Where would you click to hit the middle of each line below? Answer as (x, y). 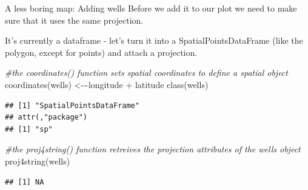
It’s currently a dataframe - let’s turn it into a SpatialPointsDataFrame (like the (154, 40)
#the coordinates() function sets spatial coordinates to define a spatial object (146, 73)
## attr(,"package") (46, 117)
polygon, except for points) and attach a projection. (101, 52)
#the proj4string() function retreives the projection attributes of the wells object (153, 149)
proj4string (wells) (38, 161)
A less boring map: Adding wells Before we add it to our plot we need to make (151, 8)
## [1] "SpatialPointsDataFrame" (72, 105)
